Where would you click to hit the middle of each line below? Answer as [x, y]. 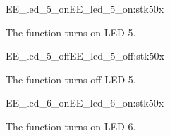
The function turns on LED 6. [71, 126]
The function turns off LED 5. [71, 79]
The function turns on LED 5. [71, 32]
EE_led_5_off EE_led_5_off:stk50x [85, 56]
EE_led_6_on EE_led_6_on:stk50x [85, 103]
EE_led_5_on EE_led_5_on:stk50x [85, 8]
